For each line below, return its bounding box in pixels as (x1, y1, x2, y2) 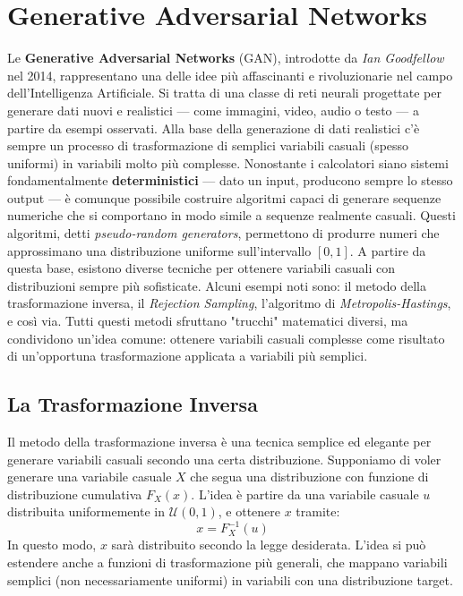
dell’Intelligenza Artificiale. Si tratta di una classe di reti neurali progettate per (7, 83, 442, 102)
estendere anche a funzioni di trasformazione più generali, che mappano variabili (7, 553, 448, 572)
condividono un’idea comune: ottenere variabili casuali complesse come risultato (7, 328, 445, 347)
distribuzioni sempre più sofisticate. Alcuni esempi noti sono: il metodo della (7, 276, 426, 294)
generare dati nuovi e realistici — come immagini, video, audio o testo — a (7, 100, 419, 119)
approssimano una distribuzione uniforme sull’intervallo (7, 241, 312, 260)
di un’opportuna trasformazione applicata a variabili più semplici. (7, 346, 368, 365)
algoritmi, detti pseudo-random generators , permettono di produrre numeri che (7, 224, 440, 243)
